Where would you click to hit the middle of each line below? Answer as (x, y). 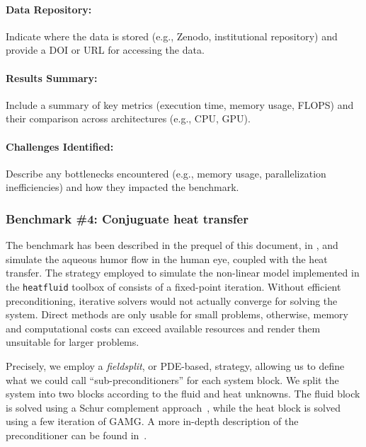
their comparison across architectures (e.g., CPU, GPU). (128, 118)
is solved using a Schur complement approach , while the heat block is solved (173, 407)
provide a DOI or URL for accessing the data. (105, 50)
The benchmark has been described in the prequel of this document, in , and (172, 245)
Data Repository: (49, 9)
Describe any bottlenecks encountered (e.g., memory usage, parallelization (166, 173)
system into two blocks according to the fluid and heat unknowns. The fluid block (183, 394)
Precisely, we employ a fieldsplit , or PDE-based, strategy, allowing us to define (175, 365)
